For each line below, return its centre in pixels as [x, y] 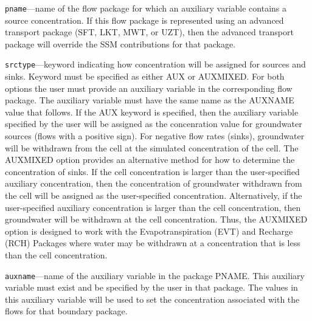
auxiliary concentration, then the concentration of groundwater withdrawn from [154, 183]
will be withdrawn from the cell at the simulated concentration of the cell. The [152, 147]
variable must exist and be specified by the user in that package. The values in [151, 287]
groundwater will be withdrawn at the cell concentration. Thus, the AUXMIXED [156, 219]
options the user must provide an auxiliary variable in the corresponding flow [149, 88]
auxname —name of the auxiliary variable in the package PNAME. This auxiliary [155, 275]
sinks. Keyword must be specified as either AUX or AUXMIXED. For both [145, 76]
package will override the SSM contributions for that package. [120, 43]
